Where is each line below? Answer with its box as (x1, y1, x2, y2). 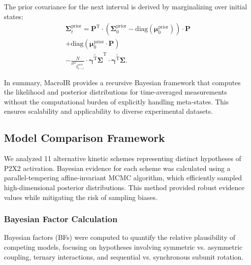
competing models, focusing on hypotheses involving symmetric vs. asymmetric (4, 241, 243, 252)
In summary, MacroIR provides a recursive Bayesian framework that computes (4, 77, 241, 87)
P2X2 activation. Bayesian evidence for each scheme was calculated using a (4, 163, 230, 173)
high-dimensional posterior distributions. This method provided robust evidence (4, 182, 245, 192)
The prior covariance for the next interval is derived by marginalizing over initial (4, 1, 247, 11)
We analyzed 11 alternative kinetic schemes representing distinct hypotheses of (4, 153, 241, 164)
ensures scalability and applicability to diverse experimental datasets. (4, 106, 213, 116)
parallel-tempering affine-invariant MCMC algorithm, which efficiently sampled (4, 172, 242, 183)
